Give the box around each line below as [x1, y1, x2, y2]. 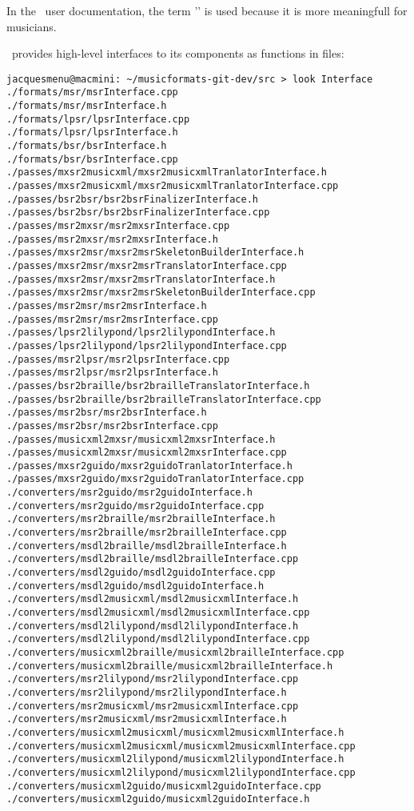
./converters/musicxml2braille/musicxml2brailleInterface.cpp [6, 647, 344, 658]
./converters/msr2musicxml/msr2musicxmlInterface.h [6, 713, 287, 725]
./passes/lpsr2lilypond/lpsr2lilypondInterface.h [6, 327, 276, 339]
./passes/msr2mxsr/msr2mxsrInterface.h [6, 233, 218, 245]
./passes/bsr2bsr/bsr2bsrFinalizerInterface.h [6, 193, 258, 205]
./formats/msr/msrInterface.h [6, 100, 167, 112]
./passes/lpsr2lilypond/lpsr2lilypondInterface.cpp [6, 339, 287, 351]
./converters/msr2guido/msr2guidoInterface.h [6, 487, 253, 499]
